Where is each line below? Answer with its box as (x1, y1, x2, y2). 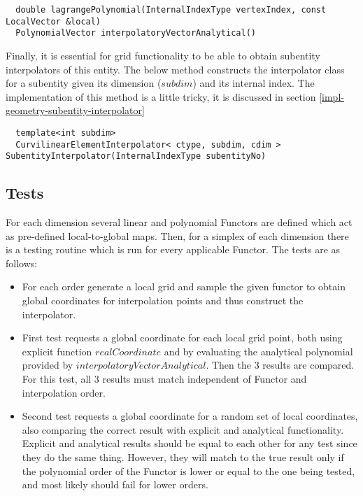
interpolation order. (22, 385, 106, 399)
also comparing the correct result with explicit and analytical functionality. (22, 422, 344, 437)
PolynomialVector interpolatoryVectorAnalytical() (15, 28, 256, 38)
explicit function (22, 343, 92, 358)
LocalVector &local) (6, 16, 101, 27)
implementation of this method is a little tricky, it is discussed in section (6, 89, 316, 104)
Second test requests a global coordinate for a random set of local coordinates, (22, 409, 358, 423)
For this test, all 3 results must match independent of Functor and (22, 371, 307, 386)
